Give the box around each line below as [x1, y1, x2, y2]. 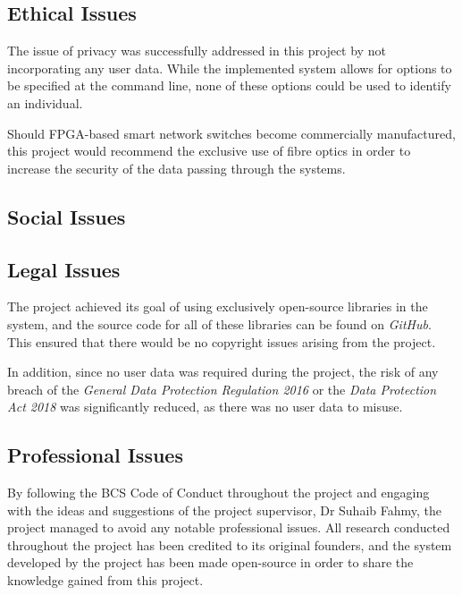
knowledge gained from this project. [7, 571, 204, 590]
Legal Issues [7, 255, 121, 283]
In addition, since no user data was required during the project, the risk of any [7, 362, 439, 381]
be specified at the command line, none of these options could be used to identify [7, 76, 451, 95]
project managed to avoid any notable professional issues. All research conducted [7, 518, 450, 537]
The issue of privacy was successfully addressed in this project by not [7, 41, 386, 60]
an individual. [7, 93, 83, 112]
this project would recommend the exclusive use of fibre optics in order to [7, 141, 411, 160]
